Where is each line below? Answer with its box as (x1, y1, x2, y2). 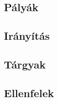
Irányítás (4, 28, 50, 43)
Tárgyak (4, 56, 46, 71)
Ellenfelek (4, 85, 54, 100)
